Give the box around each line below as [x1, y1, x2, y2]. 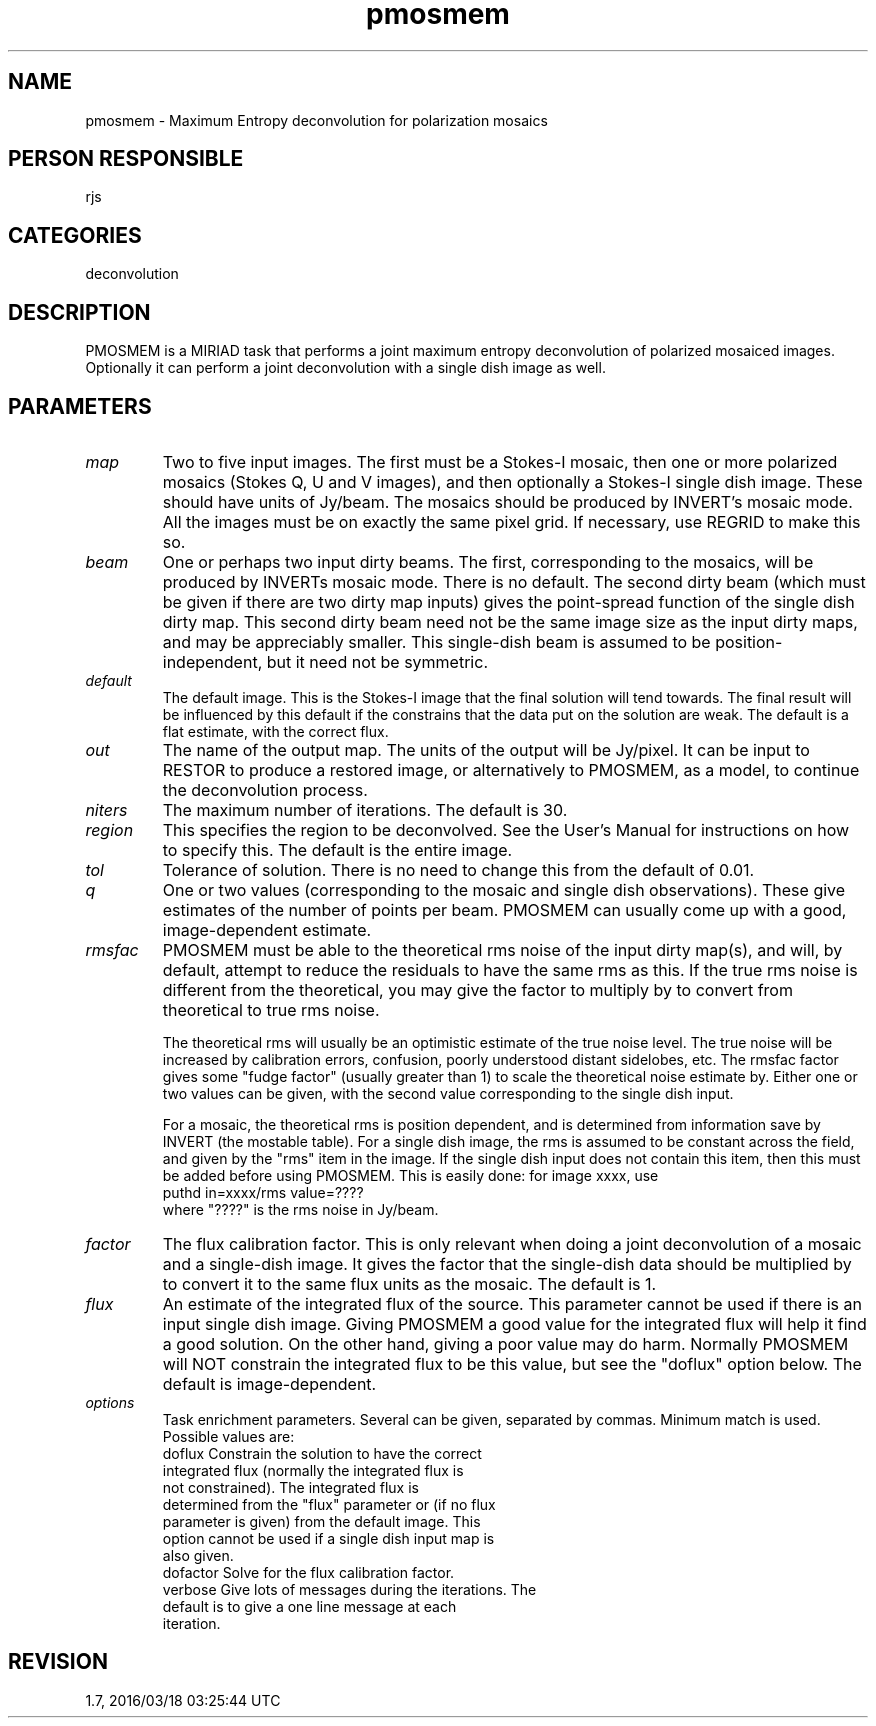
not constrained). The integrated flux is [162, 1478, 419, 1496]
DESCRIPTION [8, 299, 151, 325]
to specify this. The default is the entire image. [162, 839, 513, 860]
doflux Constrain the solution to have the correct [162, 1444, 482, 1462]
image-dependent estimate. [162, 919, 372, 940]
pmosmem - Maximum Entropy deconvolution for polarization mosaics [85, 111, 548, 129]
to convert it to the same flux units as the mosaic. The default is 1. [162, 1273, 657, 1294]
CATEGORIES [8, 222, 142, 248]
